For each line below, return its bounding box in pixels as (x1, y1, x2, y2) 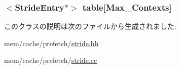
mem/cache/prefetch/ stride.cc (4, 55, 97, 65)
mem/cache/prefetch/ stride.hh (4, 38, 99, 48)
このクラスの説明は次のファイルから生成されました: (4, 21, 176, 31)
